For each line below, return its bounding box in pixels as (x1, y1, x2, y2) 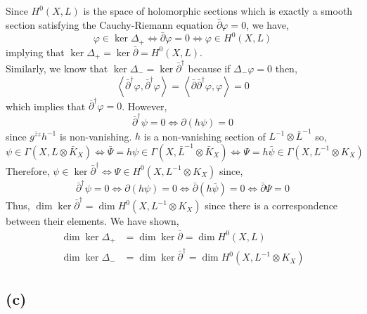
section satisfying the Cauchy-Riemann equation (6, 17, 214, 32)
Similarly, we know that (6, 61, 108, 76)
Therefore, (6, 163, 50, 178)
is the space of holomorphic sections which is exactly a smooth (83, 4, 353, 18)
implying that (6, 44, 65, 59)
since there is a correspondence (205, 198, 338, 213)
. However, (122, 98, 167, 113)
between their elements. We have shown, (6, 214, 179, 228)
